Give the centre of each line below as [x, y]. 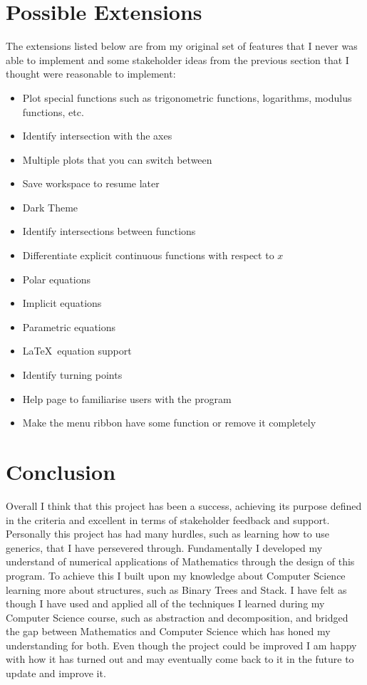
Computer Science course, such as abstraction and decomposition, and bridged [177, 617]
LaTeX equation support [77, 351]
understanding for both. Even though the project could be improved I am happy [181, 645]
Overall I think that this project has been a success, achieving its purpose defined [184, 505]
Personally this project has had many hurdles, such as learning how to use [167, 534]
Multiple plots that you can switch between [117, 159]
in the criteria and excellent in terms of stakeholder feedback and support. [168, 519]
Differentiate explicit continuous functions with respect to [148, 255]
